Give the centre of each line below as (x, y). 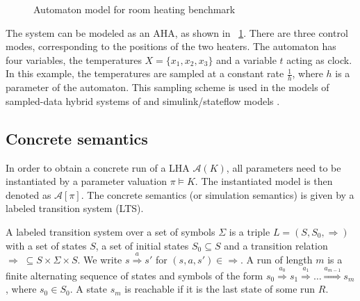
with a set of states (46, 245)
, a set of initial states (142, 245)
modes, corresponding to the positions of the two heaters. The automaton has (171, 46)
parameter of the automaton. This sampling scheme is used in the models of (167, 87)
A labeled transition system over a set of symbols (111, 231)
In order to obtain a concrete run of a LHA (98, 167)
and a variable (246, 59)
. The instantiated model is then (264, 181)
